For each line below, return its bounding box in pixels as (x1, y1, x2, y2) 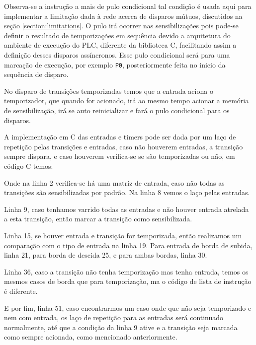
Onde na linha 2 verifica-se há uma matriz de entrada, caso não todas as (4, 177, 225, 188)
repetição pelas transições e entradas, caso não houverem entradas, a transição (4, 141, 243, 151)
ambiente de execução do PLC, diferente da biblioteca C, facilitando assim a (4, 40, 237, 50)
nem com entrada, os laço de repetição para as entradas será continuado (4, 312, 224, 323)
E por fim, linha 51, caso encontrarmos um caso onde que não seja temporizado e (4, 302, 252, 313)
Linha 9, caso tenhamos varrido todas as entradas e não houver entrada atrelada (4, 204, 249, 214)
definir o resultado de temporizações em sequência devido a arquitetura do (4, 30, 231, 40)
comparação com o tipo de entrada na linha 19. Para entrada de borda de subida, (4, 240, 253, 250)
